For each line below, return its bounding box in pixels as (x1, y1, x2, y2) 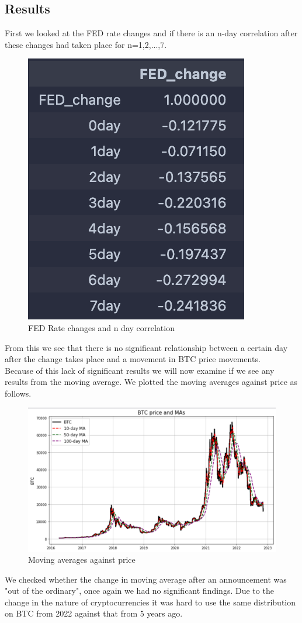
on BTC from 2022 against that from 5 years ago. (5, 607, 183, 619)
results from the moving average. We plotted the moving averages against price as (5, 376, 298, 388)
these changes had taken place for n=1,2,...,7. (5, 38, 167, 50)
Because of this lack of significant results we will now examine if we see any (5, 364, 275, 376)
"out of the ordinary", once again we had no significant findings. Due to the (5, 584, 274, 597)
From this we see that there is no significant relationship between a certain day (5, 341, 288, 353)
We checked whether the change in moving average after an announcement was (5, 573, 287, 585)
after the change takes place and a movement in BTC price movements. (5, 353, 261, 365)
